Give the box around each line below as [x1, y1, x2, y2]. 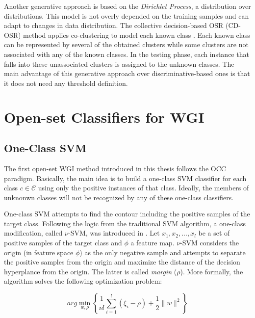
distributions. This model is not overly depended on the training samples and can [4, 10, 249, 21]
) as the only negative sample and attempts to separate [79, 247, 246, 257]
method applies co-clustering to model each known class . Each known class [23, 29, 250, 40]
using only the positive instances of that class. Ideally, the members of [38, 183, 249, 193]
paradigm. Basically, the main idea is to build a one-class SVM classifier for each [4, 173, 247, 183]
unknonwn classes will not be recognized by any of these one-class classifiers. [4, 192, 234, 202]
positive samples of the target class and [4, 238, 122, 248]
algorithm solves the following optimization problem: [4, 276, 162, 286]
